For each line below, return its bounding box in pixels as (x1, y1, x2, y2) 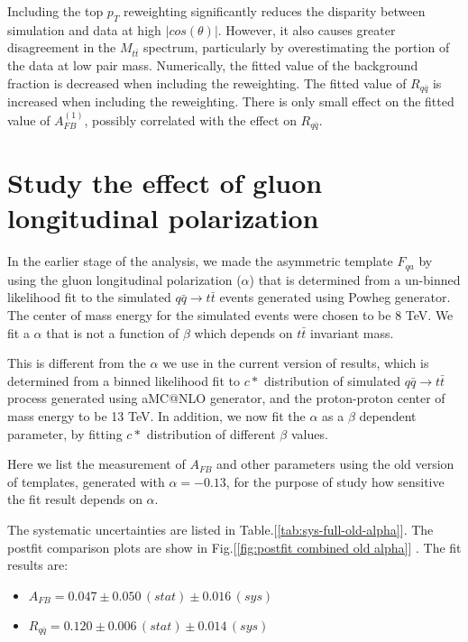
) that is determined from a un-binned (249, 270, 461, 289)
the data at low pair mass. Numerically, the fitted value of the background (7, 56, 418, 75)
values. (290, 424, 328, 443)
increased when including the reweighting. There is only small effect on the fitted (7, 92, 454, 111)
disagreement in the (7, 38, 116, 57)
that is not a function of (46, 323, 179, 342)
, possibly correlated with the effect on (84, 110, 297, 129)
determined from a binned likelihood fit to (7, 371, 240, 390)
